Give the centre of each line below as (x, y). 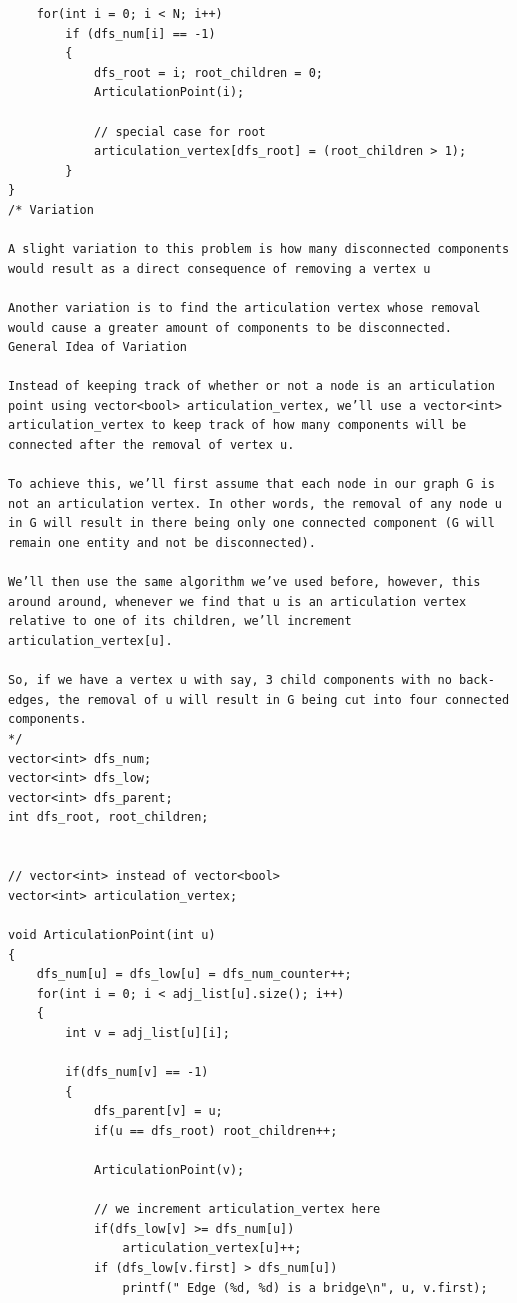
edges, (29, 699)
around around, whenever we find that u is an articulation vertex (237, 601)
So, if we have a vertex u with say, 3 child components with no (230, 680)
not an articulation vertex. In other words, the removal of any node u (255, 503)
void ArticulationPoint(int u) (112, 934)
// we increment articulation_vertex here (237, 1209)
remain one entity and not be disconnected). (162, 543)
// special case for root (179, 131)
